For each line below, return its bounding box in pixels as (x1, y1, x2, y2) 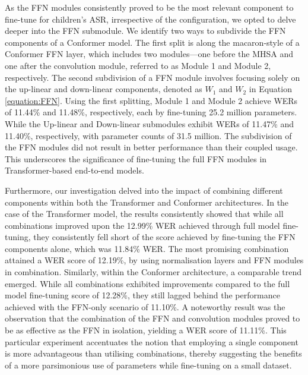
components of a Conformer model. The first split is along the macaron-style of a (5, 36, 300, 48)
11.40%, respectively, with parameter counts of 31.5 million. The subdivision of (5, 129, 292, 141)
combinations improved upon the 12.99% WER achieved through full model (5, 219, 280, 231)
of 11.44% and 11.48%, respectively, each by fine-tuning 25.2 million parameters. (5, 106, 297, 118)
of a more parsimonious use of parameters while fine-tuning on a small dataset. (5, 358, 292, 371)
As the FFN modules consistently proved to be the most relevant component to (5, 1, 294, 13)
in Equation (249, 83, 292, 95)
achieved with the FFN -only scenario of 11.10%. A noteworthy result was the (5, 300, 285, 313)
